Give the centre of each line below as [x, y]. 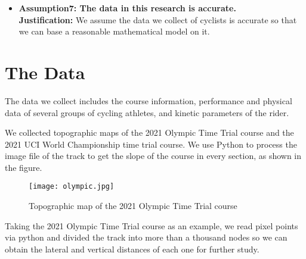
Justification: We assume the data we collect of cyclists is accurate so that [158, 19]
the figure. [24, 167]
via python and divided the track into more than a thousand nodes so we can [146, 237]
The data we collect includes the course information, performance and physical [149, 100]
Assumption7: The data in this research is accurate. [127, 8]
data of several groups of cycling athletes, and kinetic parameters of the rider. [147, 112]
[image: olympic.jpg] [72, 187]
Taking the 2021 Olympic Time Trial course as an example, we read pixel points [152, 225]
